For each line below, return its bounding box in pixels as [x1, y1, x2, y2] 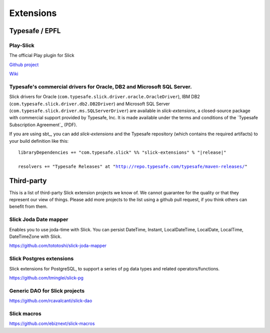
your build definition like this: [9, 138, 69, 144]
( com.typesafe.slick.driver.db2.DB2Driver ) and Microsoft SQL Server [9, 101, 170, 107]
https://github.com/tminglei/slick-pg [9, 274, 83, 280]
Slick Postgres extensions [9, 255, 74, 262]
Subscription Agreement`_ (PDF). [9, 122, 77, 128]
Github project [9, 62, 39, 68]
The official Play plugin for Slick [9, 53, 74, 59]
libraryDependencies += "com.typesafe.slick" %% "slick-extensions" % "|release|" [18, 149, 226, 155]
